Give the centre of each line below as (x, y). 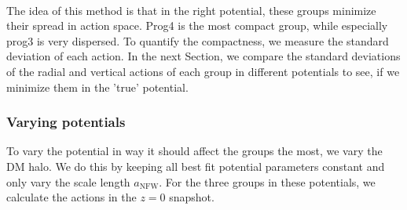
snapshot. (192, 197)
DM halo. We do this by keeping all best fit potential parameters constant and (196, 166)
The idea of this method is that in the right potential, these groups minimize (191, 10)
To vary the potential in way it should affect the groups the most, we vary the (194, 151)
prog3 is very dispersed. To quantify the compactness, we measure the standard (198, 40)
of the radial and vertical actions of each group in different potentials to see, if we (203, 71)
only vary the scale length (68, 181)
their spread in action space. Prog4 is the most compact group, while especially (197, 25)
